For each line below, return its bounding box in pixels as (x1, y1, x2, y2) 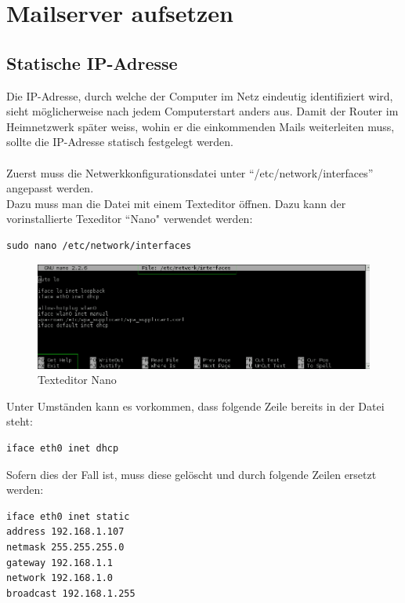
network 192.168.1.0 (6, 572, 114, 584)
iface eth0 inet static (6, 510, 130, 522)
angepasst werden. (6, 180, 94, 196)
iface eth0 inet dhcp (6, 443, 119, 455)
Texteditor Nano (38, 371, 117, 388)
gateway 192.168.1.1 (6, 557, 114, 568)
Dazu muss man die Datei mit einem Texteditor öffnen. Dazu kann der (6, 195, 346, 211)
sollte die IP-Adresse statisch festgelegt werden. (6, 133, 234, 150)
